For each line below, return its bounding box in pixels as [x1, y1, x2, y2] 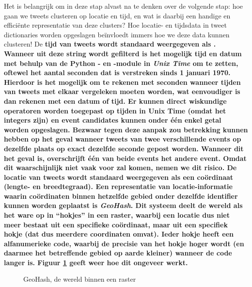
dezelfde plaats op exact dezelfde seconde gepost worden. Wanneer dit [4, 143, 244, 153]
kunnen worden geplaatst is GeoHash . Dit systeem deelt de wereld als [4, 200, 243, 210]
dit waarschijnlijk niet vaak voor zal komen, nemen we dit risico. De [4, 162, 237, 173]
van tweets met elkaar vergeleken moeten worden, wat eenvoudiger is [4, 86, 240, 96]
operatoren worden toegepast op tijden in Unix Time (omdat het [4, 105, 226, 115]
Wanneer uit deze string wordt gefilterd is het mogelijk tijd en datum [4, 48, 242, 58]
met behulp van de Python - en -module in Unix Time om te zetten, [4, 58, 238, 68]
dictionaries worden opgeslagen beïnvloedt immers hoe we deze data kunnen [4, 29, 230, 39]
